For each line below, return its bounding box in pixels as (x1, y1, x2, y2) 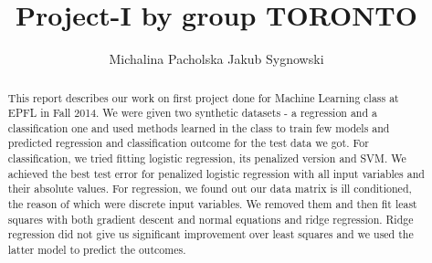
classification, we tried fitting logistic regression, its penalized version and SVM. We (7, 151, 406, 166)
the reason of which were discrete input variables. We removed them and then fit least (7, 196, 417, 212)
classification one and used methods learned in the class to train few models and (7, 120, 390, 135)
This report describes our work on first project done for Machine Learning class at (7, 89, 399, 105)
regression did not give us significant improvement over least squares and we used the (7, 226, 414, 242)
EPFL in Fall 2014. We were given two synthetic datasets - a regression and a (7, 105, 377, 121)
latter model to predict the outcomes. (7, 242, 186, 258)
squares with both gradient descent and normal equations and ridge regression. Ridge (7, 211, 414, 226)
